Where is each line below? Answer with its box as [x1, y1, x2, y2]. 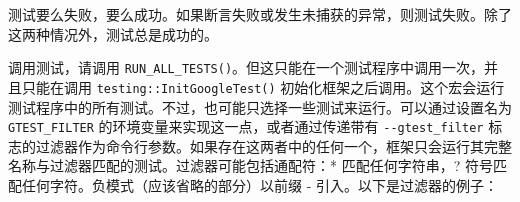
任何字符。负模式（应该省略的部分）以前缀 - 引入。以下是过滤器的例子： [21, 174, 498, 195]
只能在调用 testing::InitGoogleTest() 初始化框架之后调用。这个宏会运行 [21, 76, 505, 97]
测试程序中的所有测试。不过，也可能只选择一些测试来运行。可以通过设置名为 [8, 96, 512, 117]
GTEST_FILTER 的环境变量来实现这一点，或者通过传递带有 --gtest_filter [8, 116, 484, 137]
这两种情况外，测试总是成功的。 [8, 23, 218, 44]
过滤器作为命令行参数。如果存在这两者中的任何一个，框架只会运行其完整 [35, 135, 512, 156]
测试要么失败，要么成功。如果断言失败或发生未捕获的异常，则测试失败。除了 [8, 4, 512, 24]
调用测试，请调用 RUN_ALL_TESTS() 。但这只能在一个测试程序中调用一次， [8, 57, 485, 78]
